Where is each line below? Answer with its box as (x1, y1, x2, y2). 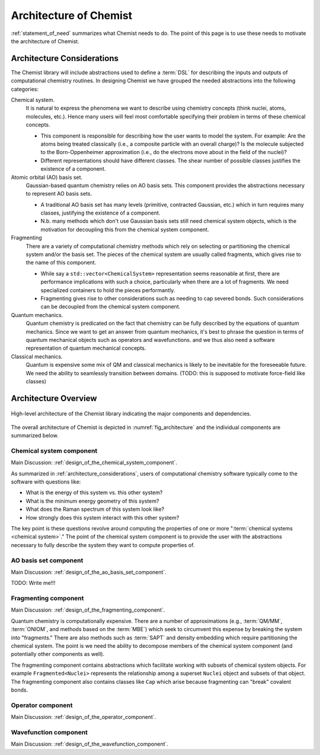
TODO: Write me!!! (11, 580, 56, 587)
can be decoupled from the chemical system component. (40, 303, 181, 311)
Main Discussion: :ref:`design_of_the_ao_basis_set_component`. (11, 568, 167, 575)
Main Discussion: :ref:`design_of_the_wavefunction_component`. (11, 741, 169, 748)
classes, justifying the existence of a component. (40, 209, 161, 216)
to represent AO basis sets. (25, 190, 92, 197)
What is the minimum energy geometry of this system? (25, 497, 159, 504)
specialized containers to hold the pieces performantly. (40, 286, 175, 293)
